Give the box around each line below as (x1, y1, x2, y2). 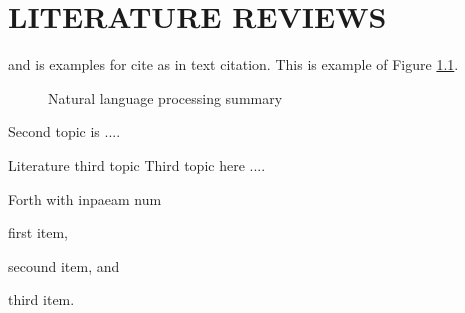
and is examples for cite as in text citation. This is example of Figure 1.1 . (8, 54, 459, 75)
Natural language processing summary (48, 87, 283, 108)
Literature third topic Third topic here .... (8, 154, 266, 175)
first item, (8, 222, 69, 243)
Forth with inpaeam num (8, 188, 162, 209)
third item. (8, 289, 75, 310)
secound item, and (8, 255, 120, 276)
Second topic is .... (8, 121, 121, 142)
